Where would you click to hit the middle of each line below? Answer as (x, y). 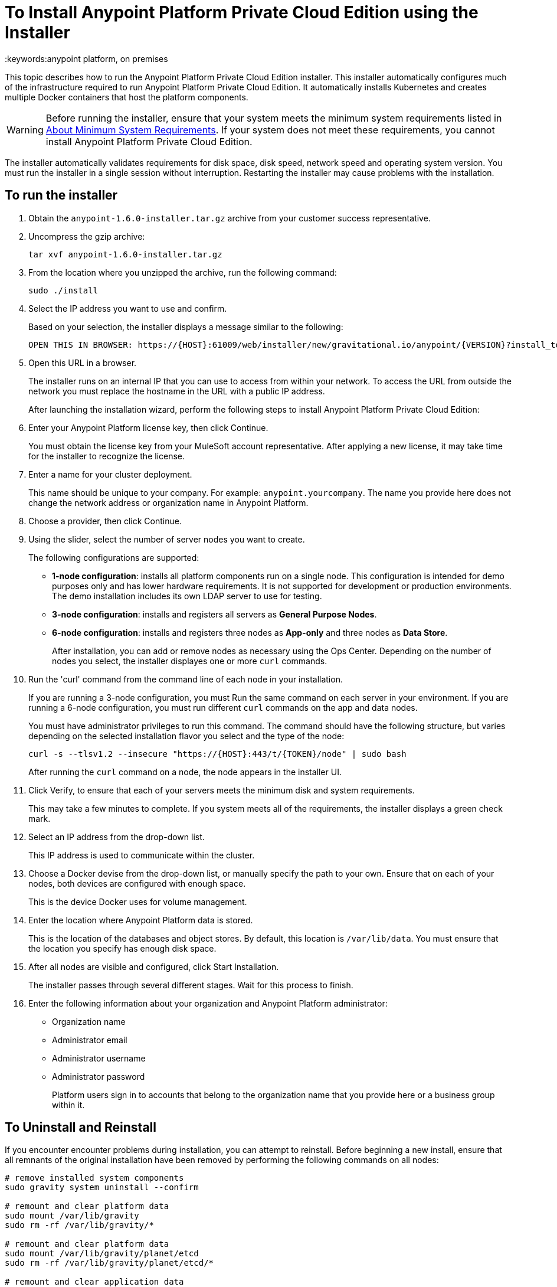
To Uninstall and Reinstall (81, 1128)
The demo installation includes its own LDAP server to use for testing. (187, 596)
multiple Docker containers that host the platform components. (127, 97)
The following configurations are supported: (114, 557)
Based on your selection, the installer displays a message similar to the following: (186, 326)
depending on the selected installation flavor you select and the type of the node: (186, 736)
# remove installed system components (94, 1178)
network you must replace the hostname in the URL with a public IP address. (177, 391)
